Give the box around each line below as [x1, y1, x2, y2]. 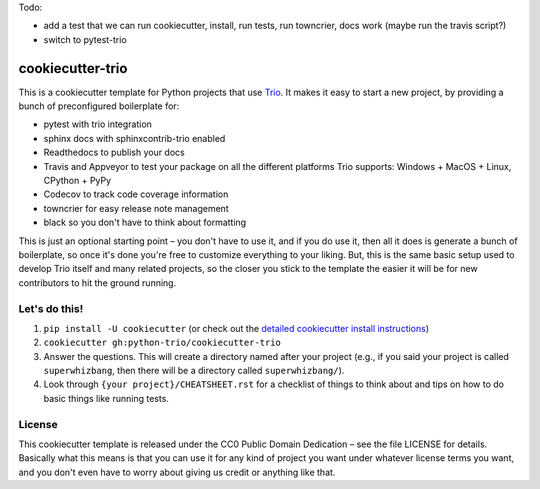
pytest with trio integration [43, 118, 152, 130]
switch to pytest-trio [43, 33, 127, 45]
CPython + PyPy [43, 175, 112, 187]
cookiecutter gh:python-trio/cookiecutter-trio [43, 337, 282, 349]
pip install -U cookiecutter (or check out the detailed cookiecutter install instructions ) [43, 322, 430, 334]
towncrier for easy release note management [43, 202, 229, 214]
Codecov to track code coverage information [43, 188, 229, 200]
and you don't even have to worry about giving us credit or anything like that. [18, 466, 336, 478]
